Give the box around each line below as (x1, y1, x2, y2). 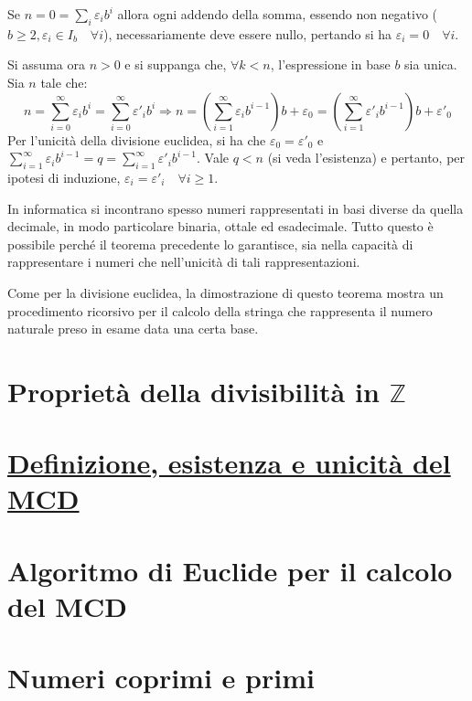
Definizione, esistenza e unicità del (7, 444, 451, 482)
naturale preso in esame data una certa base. (7, 319, 259, 338)
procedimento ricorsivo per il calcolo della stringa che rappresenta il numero (7, 301, 433, 320)
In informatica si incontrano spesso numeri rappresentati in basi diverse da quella (7, 198, 464, 218)
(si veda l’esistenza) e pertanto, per (267, 148, 466, 167)
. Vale (197, 148, 230, 167)
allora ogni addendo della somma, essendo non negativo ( (117, 5, 438, 23)
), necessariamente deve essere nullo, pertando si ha (103, 24, 392, 43)
